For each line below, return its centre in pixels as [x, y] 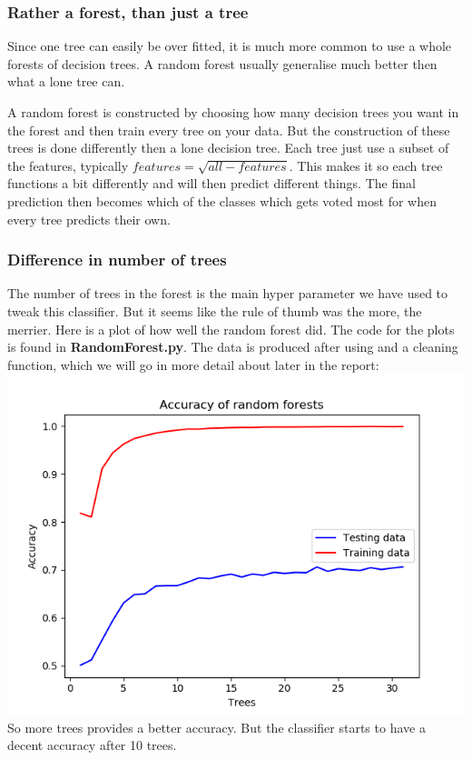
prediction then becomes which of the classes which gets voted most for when [222, 200]
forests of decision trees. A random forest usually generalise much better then [222, 63]
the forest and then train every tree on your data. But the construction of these [229, 130]
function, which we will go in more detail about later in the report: [193, 364]
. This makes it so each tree [366, 165]
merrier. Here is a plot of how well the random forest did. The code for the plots [231, 329]
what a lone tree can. [66, 81]
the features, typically [68, 165]
